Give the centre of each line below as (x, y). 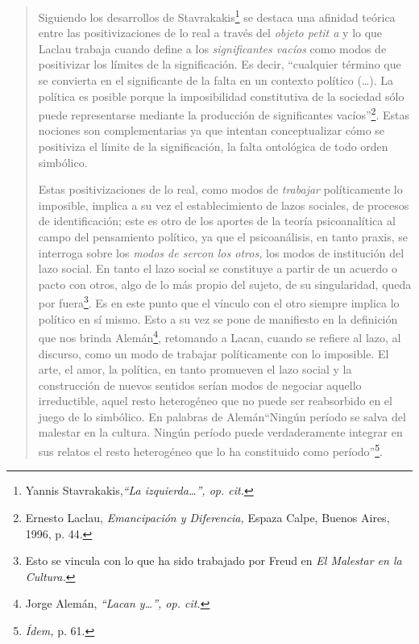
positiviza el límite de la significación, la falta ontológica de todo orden (213, 146)
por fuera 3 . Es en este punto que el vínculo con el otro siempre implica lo (219, 302)
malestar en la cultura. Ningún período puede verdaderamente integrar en (220, 432)
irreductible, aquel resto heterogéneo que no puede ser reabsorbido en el (215, 401)
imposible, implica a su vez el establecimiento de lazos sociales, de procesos (224, 205)
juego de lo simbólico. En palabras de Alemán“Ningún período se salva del (222, 416)
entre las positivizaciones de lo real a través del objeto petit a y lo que (210, 33)
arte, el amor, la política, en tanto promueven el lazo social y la (195, 369)
